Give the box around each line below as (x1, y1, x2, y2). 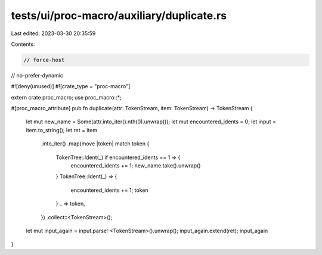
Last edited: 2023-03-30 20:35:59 (11, 30, 96, 37)
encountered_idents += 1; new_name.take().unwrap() (70, 162, 201, 169)
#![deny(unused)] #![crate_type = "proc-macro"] (11, 83, 131, 90)
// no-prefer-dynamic (11, 71, 64, 79)
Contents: (11, 41, 35, 48)
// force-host (23, 57, 65, 63)
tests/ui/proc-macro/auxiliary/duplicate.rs (11, 9, 227, 22)
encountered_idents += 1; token (70, 186, 148, 194)
